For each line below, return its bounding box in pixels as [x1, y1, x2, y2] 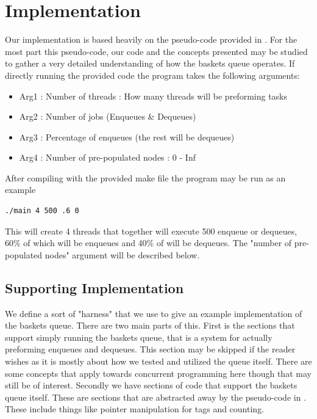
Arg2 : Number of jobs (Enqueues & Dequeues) [19, 110, 196, 123]
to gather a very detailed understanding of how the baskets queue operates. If [5, 57, 295, 70]
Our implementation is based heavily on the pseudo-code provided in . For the [5, 33, 297, 46]
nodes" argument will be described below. [45, 248, 200, 261]
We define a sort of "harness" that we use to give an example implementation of [5, 307, 302, 319]
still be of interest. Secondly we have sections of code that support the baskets [5, 379, 297, 392]
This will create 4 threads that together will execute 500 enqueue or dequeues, [5, 224, 297, 237]
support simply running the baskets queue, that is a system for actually [5, 330, 272, 343]
